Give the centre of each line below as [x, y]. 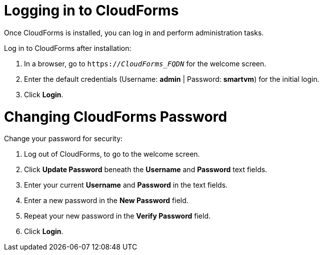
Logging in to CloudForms [91, 10]
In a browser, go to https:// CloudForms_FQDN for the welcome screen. [145, 63]
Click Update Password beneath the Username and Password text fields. [146, 170]
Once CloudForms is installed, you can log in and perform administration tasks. [134, 32]
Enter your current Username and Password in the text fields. [126, 185]
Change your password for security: [63, 139]
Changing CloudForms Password [116, 117]
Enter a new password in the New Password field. [106, 201]
